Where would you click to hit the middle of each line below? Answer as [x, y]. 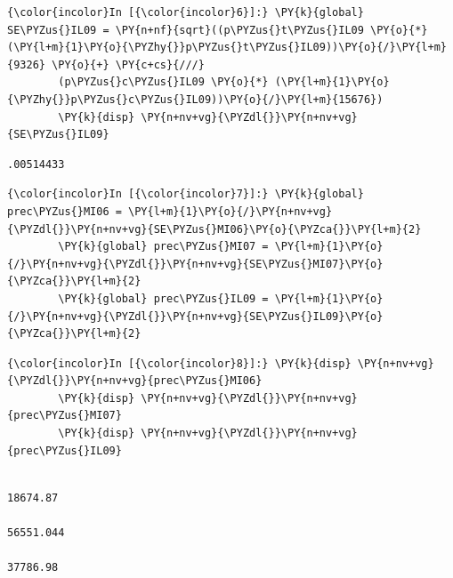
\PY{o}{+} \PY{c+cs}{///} [128, 64]
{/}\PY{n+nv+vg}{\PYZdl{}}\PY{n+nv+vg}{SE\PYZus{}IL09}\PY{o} [195, 316]
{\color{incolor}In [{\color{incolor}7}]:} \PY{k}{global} [186, 194]
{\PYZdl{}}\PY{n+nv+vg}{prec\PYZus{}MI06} [135, 381]
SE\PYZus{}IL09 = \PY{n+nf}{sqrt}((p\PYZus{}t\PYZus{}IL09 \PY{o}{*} [218, 30]
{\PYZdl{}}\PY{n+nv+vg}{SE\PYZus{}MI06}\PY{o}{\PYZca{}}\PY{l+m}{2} [214, 229]
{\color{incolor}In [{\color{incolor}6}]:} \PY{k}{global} [186, 12]
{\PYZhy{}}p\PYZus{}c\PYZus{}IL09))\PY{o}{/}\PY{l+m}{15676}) [195, 99]
